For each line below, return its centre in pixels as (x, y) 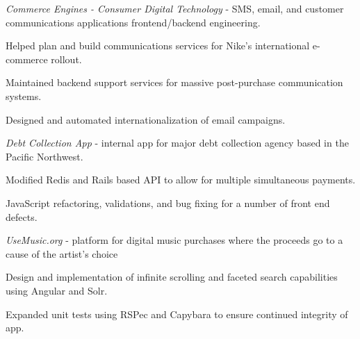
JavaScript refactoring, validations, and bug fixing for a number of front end (168, 202)
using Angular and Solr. (57, 290)
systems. (24, 96)
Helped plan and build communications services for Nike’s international (158, 46)
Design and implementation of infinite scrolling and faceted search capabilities (172, 277)
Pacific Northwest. (44, 156)
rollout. (66, 59)
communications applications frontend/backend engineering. (133, 22)
